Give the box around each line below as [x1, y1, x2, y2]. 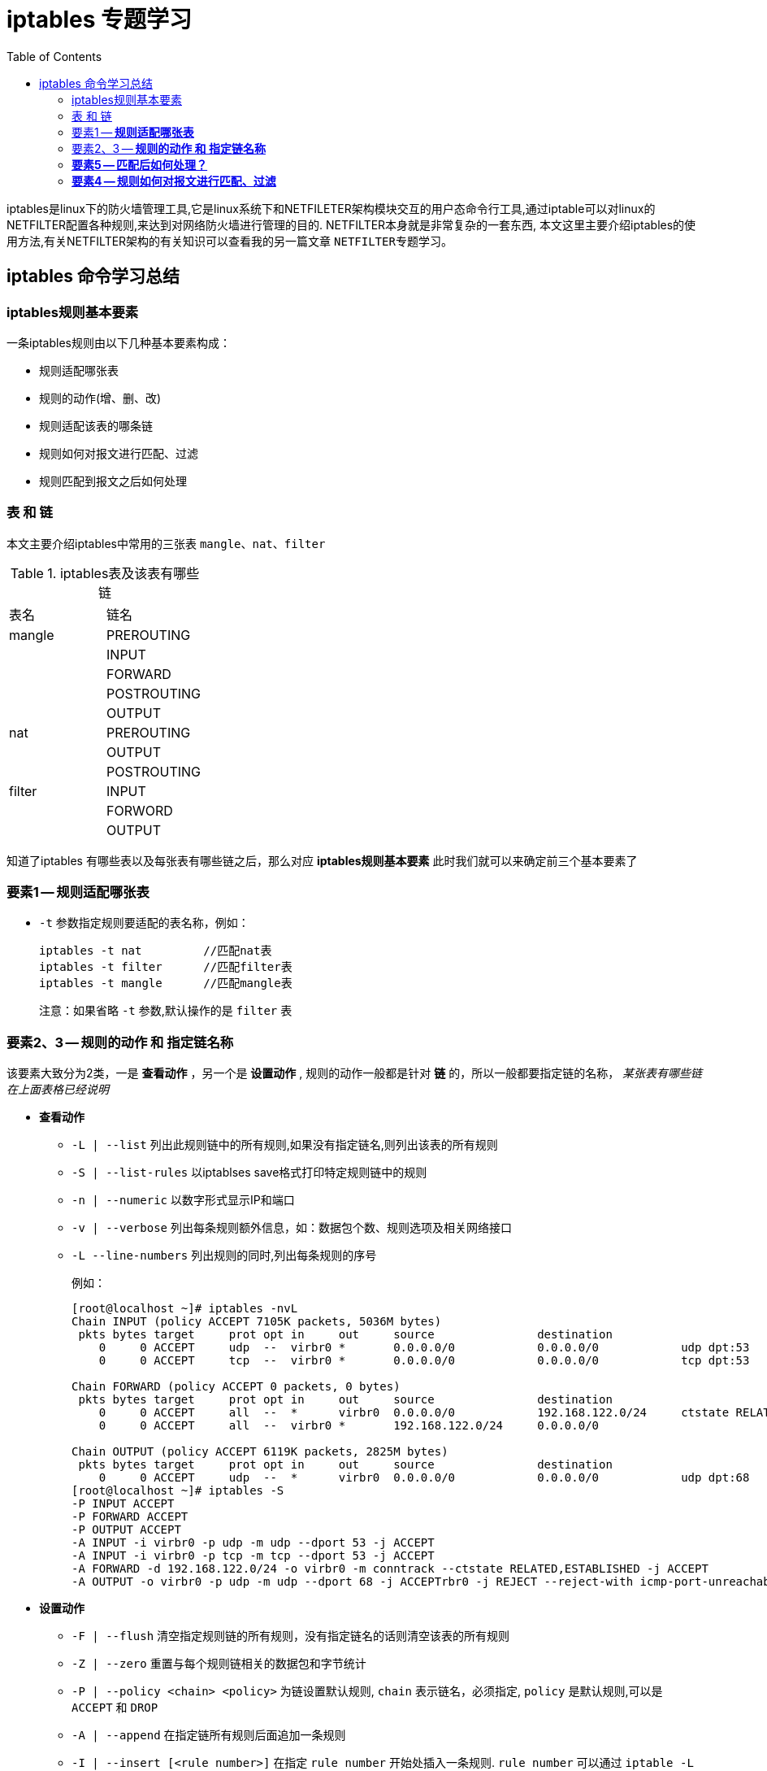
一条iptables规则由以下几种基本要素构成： [6, 335, 231, 350]
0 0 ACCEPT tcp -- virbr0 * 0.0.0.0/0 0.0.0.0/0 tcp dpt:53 [98, 1354, 750, 1368]
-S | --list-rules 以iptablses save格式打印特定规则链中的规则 [71, 1165, 427, 1180]
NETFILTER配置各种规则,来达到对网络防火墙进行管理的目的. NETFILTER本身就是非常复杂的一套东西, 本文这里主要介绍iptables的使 [6, 217, 696, 232]
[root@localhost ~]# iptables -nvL [71, 1302, 298, 1316]
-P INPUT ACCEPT [71, 1497, 175, 1511]
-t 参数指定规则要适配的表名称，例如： [39, 916, 249, 930]
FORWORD [106, 802, 173, 819]
